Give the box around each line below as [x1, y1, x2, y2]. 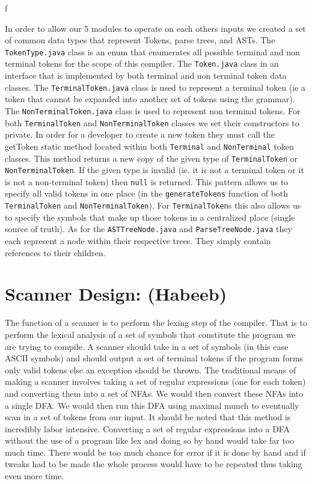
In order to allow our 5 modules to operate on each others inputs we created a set [5, 22, 306, 34]
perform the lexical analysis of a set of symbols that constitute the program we [5, 328, 296, 340]
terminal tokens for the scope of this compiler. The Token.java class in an [5, 57, 279, 70]
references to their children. [5, 246, 106, 259]
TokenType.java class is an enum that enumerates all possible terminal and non [5, 45, 300, 58]
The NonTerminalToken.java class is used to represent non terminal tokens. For [5, 104, 301, 117]
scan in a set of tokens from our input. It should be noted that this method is [5, 411, 291, 423]
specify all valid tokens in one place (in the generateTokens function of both [5, 187, 289, 200]
